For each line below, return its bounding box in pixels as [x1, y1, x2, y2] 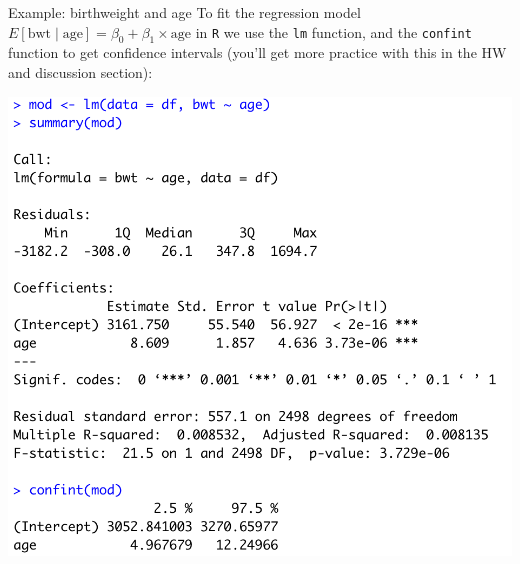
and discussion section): [8, 61, 153, 82]
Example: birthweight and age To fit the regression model [8, 2, 361, 22]
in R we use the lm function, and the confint [195, 21, 472, 42]
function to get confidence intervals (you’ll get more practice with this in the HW [8, 42, 507, 63]
